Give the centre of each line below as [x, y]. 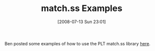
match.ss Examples [82, 8]
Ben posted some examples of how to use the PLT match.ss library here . [77, 43]
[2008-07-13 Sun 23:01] [82, 22]
